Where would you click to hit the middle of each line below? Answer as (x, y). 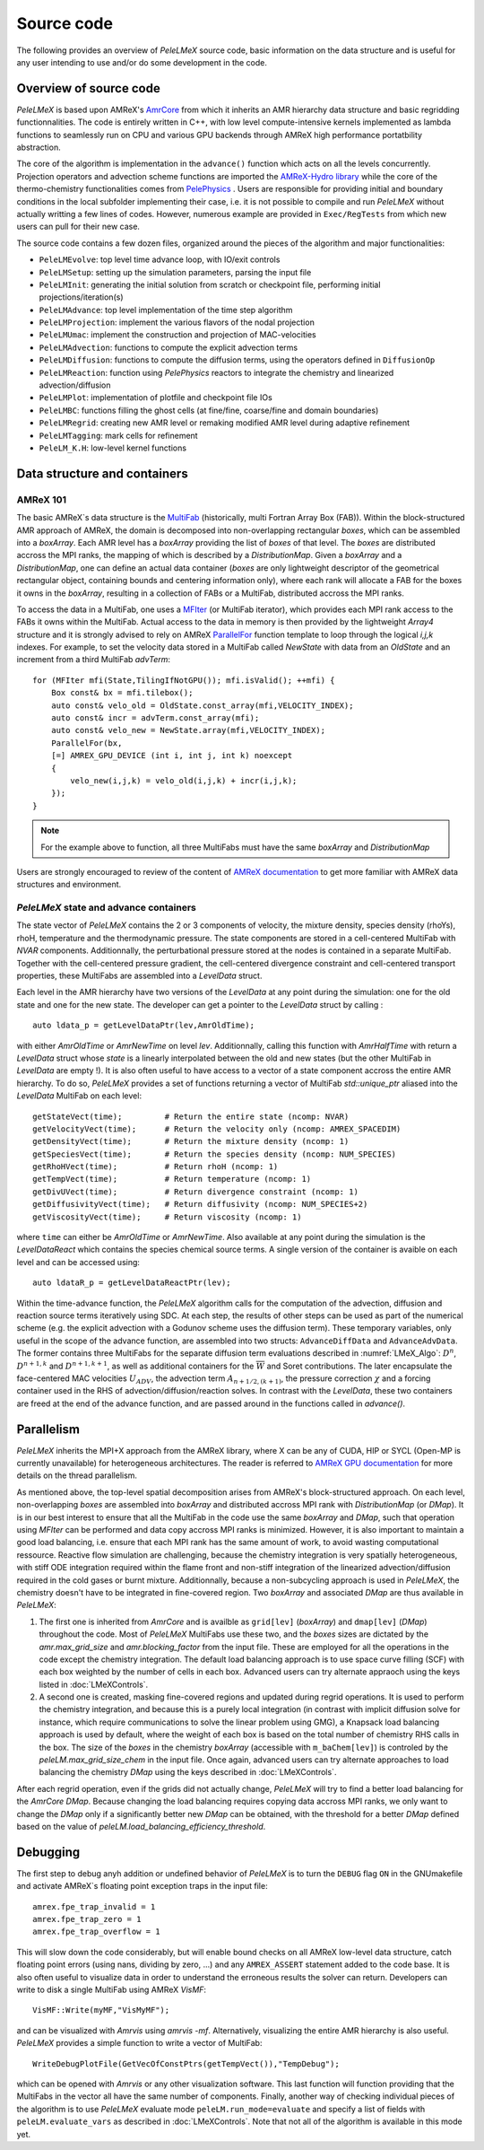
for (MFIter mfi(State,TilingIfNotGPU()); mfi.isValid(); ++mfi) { (184, 680)
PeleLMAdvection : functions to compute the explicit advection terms (169, 347)
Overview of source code (88, 88)
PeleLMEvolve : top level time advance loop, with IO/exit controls (160, 259)
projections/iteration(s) (81, 297)
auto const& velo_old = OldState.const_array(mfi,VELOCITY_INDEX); (202, 705)
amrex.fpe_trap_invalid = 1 (94, 1906)
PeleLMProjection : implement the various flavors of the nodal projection (177, 322)
